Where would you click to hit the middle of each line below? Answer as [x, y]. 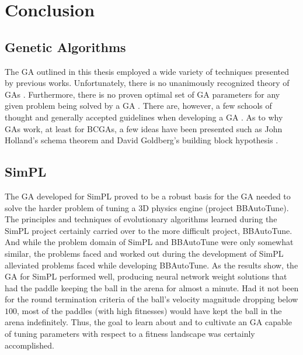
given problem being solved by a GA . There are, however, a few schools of [138, 106]
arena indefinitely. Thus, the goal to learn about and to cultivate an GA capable [148, 322]
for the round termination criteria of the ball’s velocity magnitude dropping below [151, 299]
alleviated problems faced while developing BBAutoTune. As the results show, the [151, 265]
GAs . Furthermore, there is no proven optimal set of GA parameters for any [142, 94]
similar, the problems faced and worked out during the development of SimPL [144, 253]
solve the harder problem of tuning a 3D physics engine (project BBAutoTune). [147, 207]
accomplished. [29, 345]
